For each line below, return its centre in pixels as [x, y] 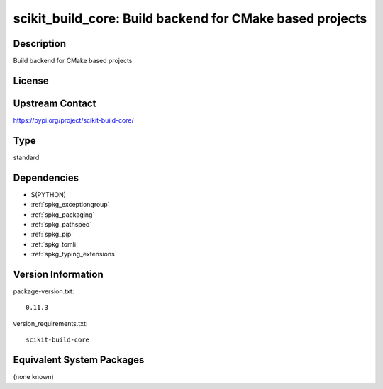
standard [26, 157]
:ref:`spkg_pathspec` [61, 224]
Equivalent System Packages [79, 360]
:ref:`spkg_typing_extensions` [74, 254]
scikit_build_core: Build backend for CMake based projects [190, 18]
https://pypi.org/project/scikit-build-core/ [73, 120]
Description [40, 44]
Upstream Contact [55, 103]
